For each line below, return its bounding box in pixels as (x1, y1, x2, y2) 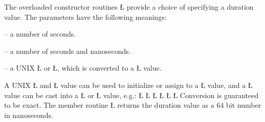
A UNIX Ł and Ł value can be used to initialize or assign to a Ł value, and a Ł (4, 79, 253, 90)
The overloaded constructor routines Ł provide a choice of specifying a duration (4, 2, 254, 12)
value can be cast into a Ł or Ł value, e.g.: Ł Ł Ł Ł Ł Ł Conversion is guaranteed (4, 89, 259, 100)
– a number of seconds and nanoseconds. (4, 45, 131, 56)
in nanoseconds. (4, 109, 53, 120)
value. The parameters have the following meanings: (4, 11, 167, 22)
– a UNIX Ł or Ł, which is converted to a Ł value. (4, 63, 162, 73)
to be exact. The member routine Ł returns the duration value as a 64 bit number (4, 100, 261, 110)
